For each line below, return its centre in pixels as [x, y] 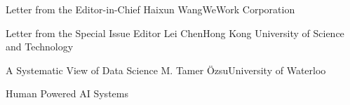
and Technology [40, 47]
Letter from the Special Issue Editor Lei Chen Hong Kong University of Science [175, 33]
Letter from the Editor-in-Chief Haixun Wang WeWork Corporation [150, 9]
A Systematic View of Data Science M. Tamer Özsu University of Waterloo [166, 70]
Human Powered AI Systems [67, 93]
